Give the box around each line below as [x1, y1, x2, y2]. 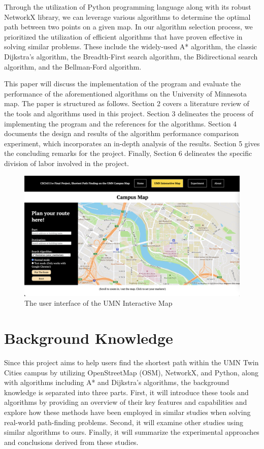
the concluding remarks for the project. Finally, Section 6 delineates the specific [4, 148, 252, 158]
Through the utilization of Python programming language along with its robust [4, 2, 251, 12]
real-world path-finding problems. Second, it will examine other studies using [4, 416, 244, 427]
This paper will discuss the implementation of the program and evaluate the [4, 78, 241, 89]
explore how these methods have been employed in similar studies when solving [4, 407, 251, 418]
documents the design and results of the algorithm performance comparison [4, 128, 239, 139]
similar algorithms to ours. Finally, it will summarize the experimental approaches [4, 427, 259, 437]
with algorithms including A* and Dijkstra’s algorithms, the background [4, 377, 229, 388]
